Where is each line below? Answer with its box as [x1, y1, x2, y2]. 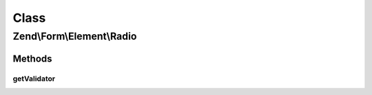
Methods [12, 53, 52, 64]
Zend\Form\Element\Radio [12, 30, 137, 42]
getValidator [12, 74, 55, 83]
